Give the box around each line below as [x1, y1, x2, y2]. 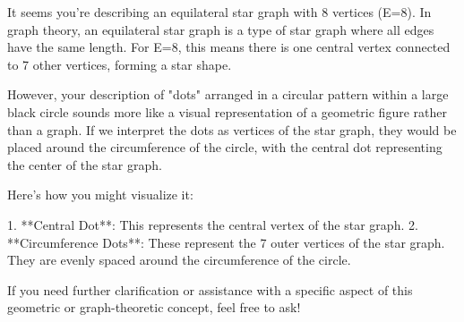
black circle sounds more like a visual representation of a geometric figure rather [7, 102, 447, 121]
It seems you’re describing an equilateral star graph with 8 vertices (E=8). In [7, 3, 432, 21]
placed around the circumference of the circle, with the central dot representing [7, 138, 443, 157]
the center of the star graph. [7, 155, 162, 174]
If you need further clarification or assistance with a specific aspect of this [7, 280, 413, 299]
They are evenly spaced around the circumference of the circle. [7, 250, 351, 269]
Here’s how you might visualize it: [7, 185, 193, 204]
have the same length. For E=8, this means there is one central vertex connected [7, 38, 451, 56]
